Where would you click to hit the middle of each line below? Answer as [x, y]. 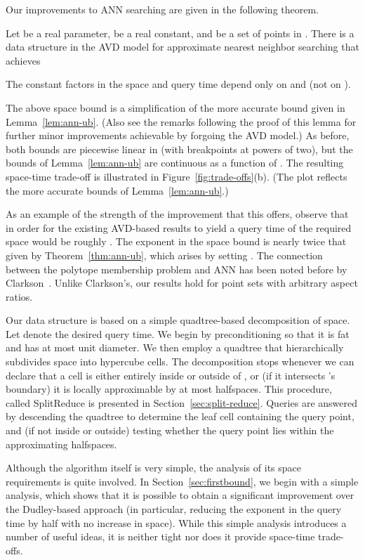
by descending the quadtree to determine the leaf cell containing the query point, [180, 416]
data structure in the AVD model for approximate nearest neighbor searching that [182, 47]
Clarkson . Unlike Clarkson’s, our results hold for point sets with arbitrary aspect [182, 283]
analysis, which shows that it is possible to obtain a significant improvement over [180, 495]
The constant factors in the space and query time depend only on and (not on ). [178, 84]
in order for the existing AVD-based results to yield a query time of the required [179, 227]
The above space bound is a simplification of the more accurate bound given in [175, 107]
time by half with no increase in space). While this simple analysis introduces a [176, 522]
